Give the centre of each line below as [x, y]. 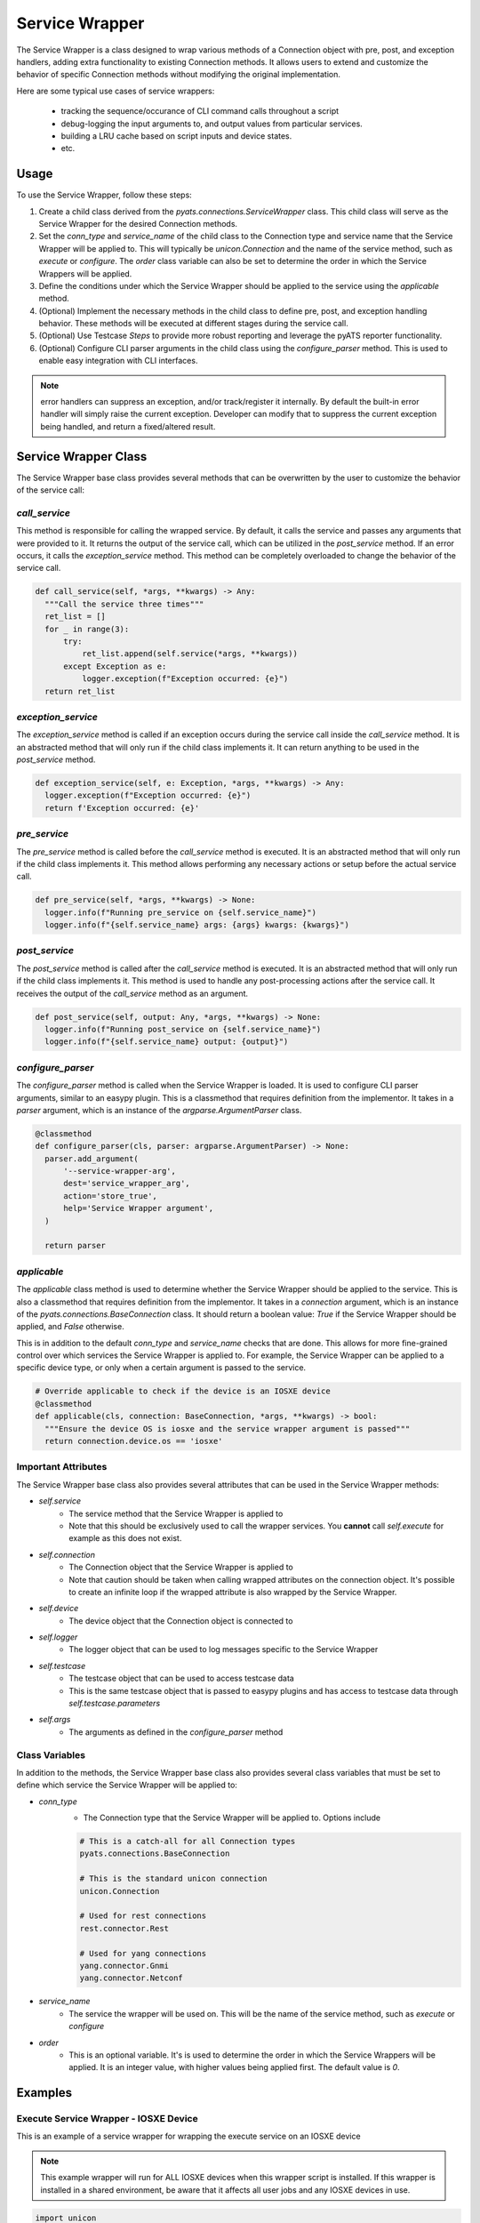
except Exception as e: [115, 666]
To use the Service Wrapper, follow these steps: [104, 195]
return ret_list [80, 691]
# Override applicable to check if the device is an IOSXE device [183, 1391]
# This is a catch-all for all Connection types [188, 1842]
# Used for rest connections [143, 1916]
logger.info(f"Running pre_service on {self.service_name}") [181, 912]
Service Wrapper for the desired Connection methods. [138, 223]
